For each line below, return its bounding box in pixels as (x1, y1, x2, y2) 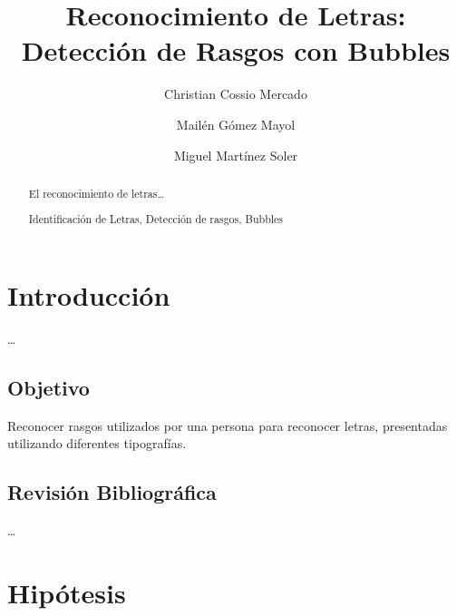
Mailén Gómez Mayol (176, 114, 296, 133)
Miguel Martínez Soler (173, 145, 298, 164)
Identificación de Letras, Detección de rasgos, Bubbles (28, 211, 284, 227)
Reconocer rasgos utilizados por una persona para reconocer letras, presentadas (7, 416, 448, 435)
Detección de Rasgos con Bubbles (21, 32, 451, 69)
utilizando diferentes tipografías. (7, 434, 187, 453)
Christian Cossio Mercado (164, 84, 307, 103)
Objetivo (7, 374, 90, 402)
